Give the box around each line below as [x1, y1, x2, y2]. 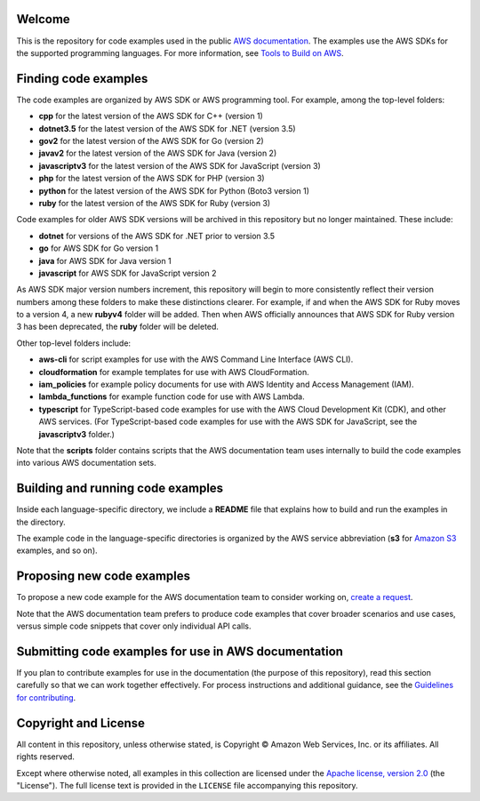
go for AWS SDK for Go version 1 [38, 243, 159, 253]
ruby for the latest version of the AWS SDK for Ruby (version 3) [38, 197, 271, 208]
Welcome [16, 12, 70, 27]
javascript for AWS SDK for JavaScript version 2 [38, 268, 217, 278]
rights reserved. [16, 751, 76, 762]
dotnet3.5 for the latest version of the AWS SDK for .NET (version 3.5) [38, 123, 297, 133]
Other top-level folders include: [16, 338, 132, 348]
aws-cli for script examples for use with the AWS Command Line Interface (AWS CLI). [38, 354, 354, 364]
